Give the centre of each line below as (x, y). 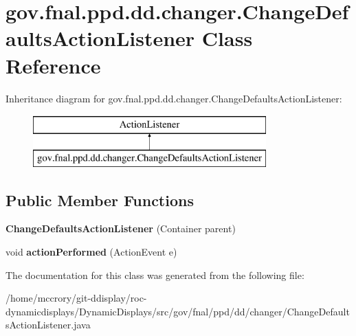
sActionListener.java (48, 325)
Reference (53, 65)
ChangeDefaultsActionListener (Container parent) (121, 228)
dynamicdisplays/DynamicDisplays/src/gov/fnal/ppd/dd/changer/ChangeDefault (178, 311)
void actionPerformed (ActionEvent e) (91, 252)
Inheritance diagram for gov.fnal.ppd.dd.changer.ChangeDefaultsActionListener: (174, 98)
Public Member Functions (100, 200)
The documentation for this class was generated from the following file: (155, 275)
